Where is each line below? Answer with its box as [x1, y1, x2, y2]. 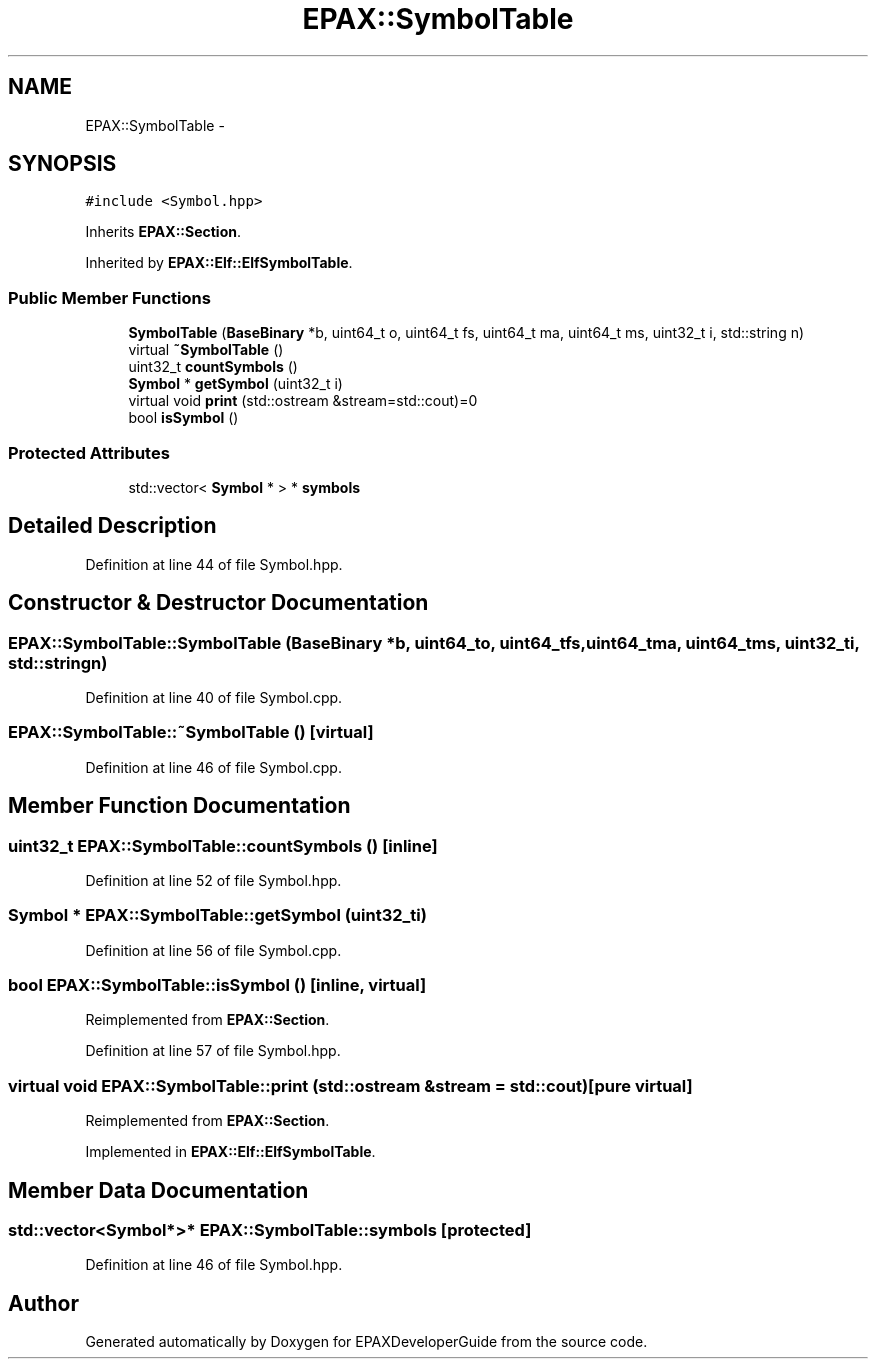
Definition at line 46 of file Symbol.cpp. [85, 758, 342, 776]
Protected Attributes [8, 442, 170, 463]
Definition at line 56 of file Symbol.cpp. [85, 941, 342, 959]
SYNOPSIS [8, 151, 117, 177]
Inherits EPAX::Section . [85, 223, 242, 241]
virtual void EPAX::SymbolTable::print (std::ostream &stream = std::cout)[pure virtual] [8, 1075, 693, 1096]
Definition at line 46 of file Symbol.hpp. [85, 1256, 343, 1274]
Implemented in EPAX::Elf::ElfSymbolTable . [85, 1143, 376, 1161]
